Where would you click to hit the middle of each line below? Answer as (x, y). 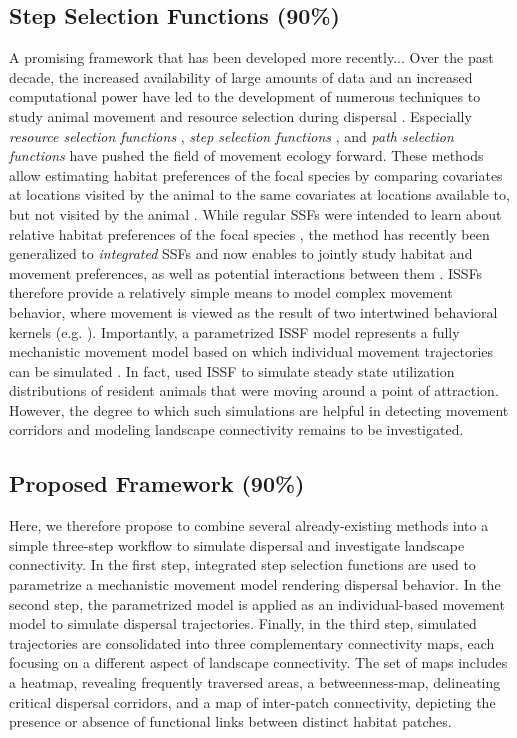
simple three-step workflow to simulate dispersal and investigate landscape (237, 544)
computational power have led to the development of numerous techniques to (245, 96)
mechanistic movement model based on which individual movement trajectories (251, 351)
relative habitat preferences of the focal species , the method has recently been (249, 233)
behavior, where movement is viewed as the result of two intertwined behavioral (253, 311)
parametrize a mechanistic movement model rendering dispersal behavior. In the (255, 584)
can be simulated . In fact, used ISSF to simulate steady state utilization (232, 370)
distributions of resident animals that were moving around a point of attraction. (254, 390)
